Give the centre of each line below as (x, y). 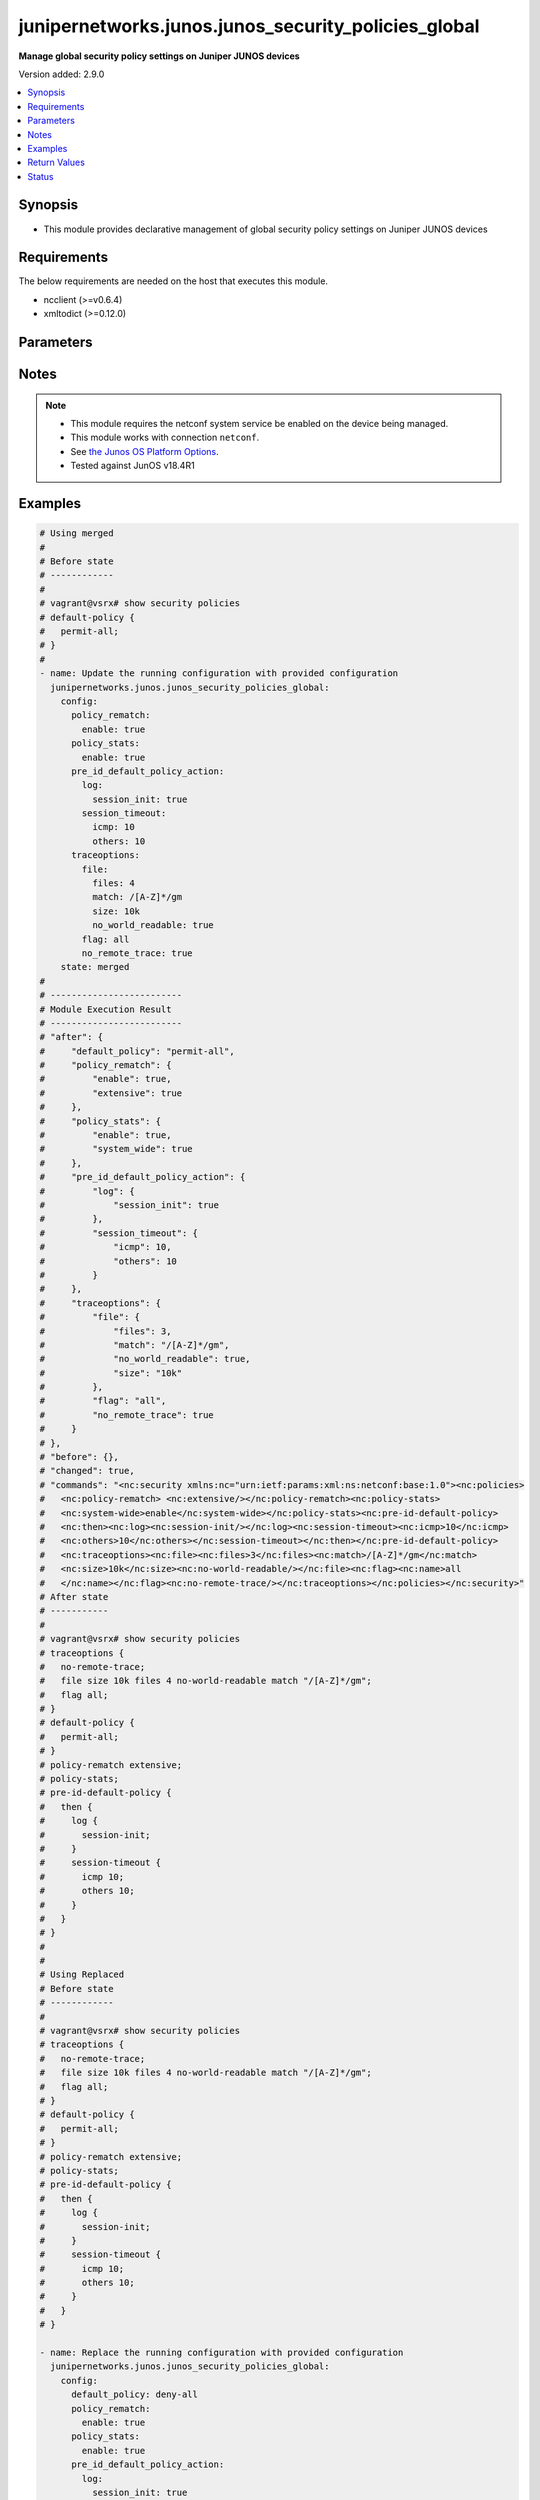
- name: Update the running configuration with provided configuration (219, 673)
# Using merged (76, 533)
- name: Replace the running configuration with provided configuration (221, 2353)
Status (40, 176)
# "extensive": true (111, 1093)
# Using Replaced (82, 1974)
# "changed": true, (87, 1471)
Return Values (56, 162)
